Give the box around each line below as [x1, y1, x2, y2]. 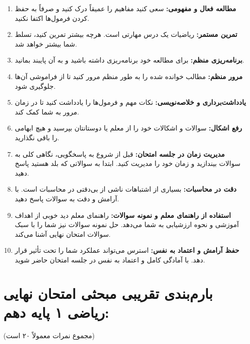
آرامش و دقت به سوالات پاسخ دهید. [15, 193, 119, 203]
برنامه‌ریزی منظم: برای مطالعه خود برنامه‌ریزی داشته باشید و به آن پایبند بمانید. [15, 55, 244, 65]
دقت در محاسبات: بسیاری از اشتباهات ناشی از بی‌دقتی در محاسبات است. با [15, 184, 237, 194]
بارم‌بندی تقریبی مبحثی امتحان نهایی [3, 283, 213, 303]
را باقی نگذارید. [15, 132, 60, 142]
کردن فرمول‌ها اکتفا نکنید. [15, 13, 90, 23]
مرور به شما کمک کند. [15, 106, 79, 116]
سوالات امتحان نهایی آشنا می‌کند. [15, 229, 111, 239]
